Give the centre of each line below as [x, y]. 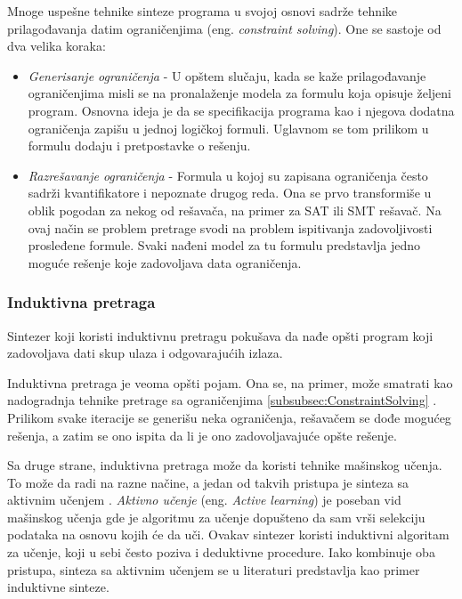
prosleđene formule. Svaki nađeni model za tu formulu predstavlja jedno [224, 245]
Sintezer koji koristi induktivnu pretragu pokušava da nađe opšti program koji [220, 335]
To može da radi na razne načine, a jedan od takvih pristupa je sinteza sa [208, 482]
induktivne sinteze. [58, 587]
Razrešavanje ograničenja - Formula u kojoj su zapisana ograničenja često [228, 175]
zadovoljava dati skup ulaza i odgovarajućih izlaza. [145, 353]
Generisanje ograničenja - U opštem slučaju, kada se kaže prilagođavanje [227, 75]
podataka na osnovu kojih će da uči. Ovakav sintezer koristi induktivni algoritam [228, 534]
